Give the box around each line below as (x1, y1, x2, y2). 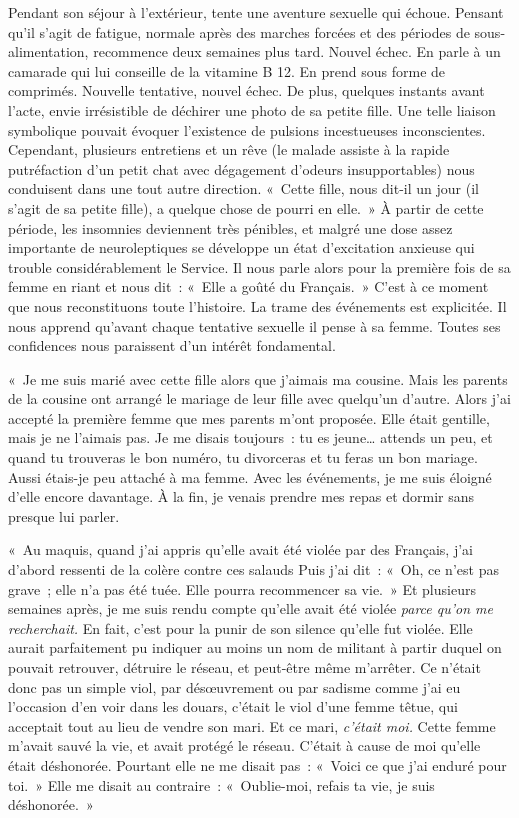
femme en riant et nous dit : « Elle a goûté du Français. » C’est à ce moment (8, 276, 489, 297)
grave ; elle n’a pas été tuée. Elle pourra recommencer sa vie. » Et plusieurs (8, 578, 476, 599)
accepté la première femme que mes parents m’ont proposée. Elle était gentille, (8, 407, 490, 428)
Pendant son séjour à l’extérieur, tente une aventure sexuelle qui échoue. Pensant (8, 2, 504, 22)
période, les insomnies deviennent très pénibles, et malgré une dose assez (8, 217, 453, 238)
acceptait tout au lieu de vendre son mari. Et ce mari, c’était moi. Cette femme (8, 715, 496, 736)
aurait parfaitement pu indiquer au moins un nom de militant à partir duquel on (8, 637, 502, 658)
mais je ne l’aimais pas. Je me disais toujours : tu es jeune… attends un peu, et (8, 427, 493, 448)
